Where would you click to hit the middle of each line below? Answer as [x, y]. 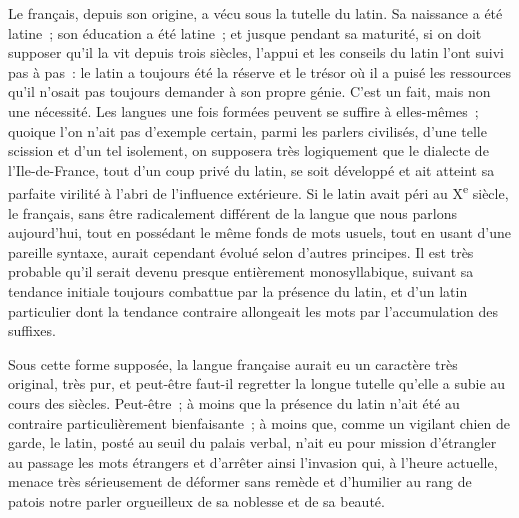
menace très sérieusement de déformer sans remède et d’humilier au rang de [240, 481]
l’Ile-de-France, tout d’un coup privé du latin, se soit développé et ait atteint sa [251, 169]
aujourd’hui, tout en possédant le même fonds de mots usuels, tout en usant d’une [260, 232]
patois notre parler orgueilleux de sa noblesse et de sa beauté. [196, 500]
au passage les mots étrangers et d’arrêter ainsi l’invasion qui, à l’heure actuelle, [253, 461]
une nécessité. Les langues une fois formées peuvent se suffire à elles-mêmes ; [243, 110]
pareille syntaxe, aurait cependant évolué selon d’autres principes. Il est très [241, 251]
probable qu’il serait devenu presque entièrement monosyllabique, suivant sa [241, 271]
